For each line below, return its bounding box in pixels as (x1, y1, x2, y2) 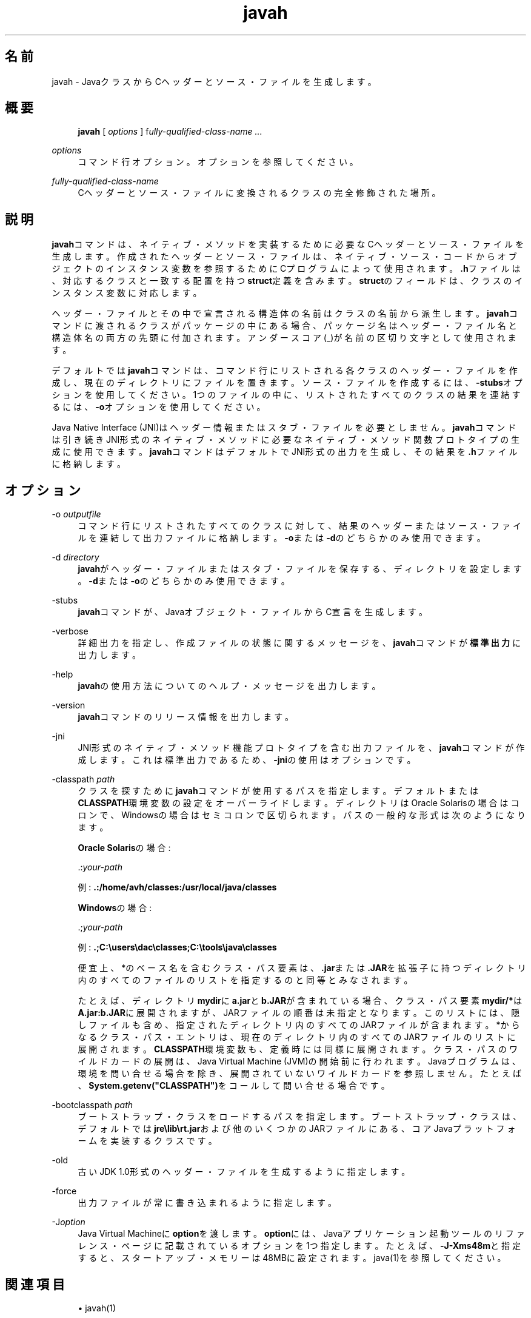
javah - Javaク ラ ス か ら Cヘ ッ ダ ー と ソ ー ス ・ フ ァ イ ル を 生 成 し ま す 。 (52, 76, 376, 87)
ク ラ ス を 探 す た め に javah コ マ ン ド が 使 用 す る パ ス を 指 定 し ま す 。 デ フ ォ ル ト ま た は (78, 785, 479, 796)
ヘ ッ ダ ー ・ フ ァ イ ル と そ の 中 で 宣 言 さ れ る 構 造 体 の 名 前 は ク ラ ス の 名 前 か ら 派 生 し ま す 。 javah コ (52, 308, 518, 319)
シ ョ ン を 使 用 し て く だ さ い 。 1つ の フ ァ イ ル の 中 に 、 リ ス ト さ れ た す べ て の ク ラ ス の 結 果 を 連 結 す (52, 389, 521, 400)
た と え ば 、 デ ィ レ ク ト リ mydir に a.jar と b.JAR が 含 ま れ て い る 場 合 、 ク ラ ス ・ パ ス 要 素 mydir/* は (78, 995, 522, 1006)
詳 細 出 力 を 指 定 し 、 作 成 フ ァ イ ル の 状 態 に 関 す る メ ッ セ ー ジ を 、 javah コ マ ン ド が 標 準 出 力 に (78, 637, 521, 648)
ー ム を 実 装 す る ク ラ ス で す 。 (78, 1135, 217, 1146)
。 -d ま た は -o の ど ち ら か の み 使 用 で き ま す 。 (78, 576, 290, 587)
